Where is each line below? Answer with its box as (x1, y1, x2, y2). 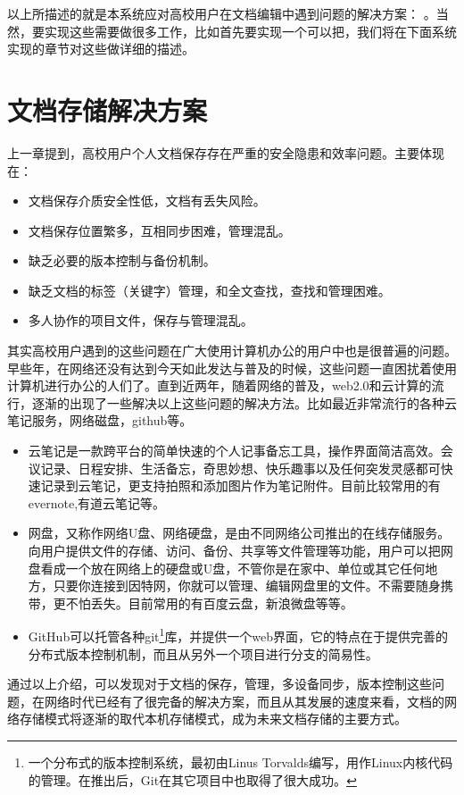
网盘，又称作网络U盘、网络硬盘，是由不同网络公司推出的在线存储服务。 (28, 523, 451, 542)
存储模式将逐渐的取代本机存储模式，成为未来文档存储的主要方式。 (19, 709, 407, 728)
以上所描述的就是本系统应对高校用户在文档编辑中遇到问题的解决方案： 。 (7, 4, 436, 22)
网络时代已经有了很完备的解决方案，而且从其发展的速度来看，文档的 (44, 691, 444, 710)
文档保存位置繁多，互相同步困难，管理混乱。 (28, 221, 291, 239)
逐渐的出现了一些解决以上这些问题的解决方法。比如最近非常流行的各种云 (31, 393, 457, 412)
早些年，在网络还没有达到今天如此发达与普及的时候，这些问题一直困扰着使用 (7, 358, 457, 377)
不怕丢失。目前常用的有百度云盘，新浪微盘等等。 (65, 593, 353, 612)
